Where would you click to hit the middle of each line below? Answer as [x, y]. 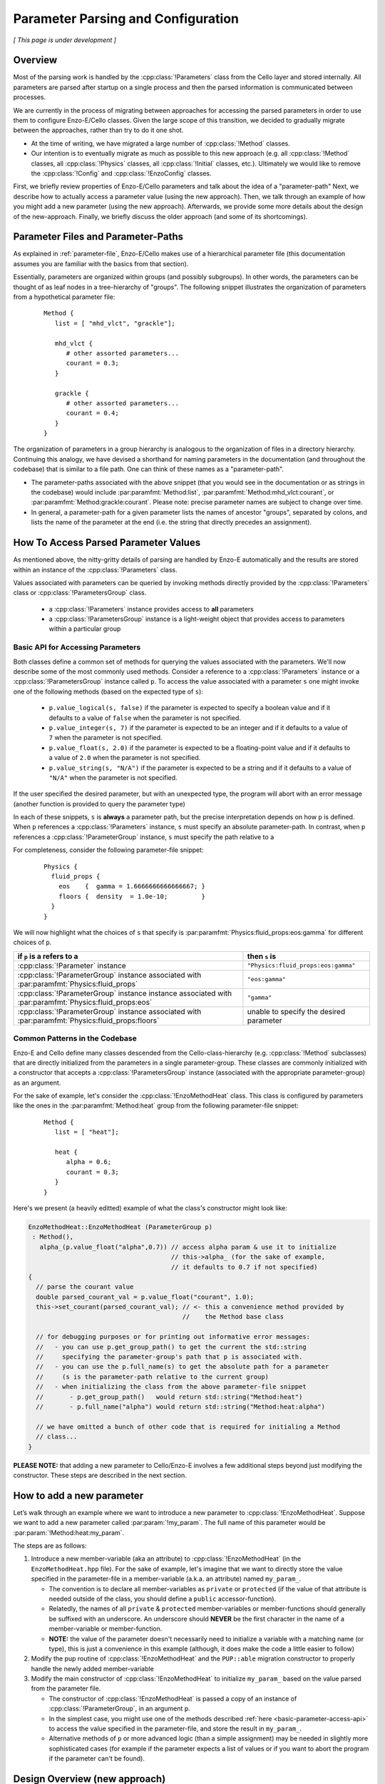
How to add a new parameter [78, 1495]
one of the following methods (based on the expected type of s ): [108, 691]
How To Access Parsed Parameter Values [107, 543]
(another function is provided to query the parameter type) [99, 804]
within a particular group [85, 629]
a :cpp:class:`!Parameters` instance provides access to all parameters [152, 609]
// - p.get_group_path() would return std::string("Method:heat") [169, 1397]
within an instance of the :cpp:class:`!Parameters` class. [95, 569]
